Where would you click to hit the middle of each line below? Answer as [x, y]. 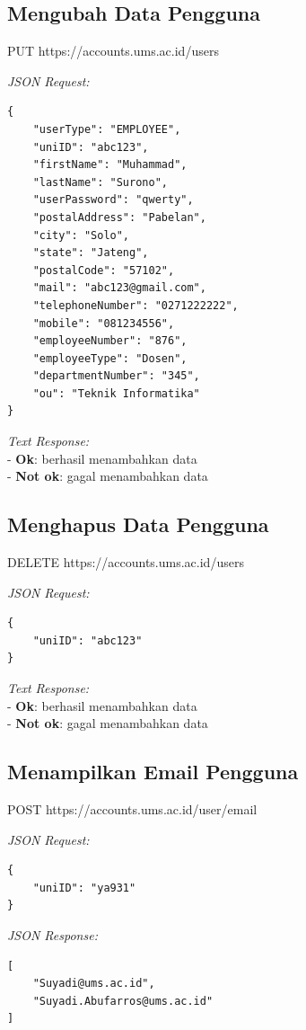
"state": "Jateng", [91, 253]
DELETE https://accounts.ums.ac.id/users [126, 562]
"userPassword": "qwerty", [113, 200]
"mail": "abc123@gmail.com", [119, 288]
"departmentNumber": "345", [116, 376]
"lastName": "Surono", [100, 182]
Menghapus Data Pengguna [138, 524]
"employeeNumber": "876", [110, 341]
